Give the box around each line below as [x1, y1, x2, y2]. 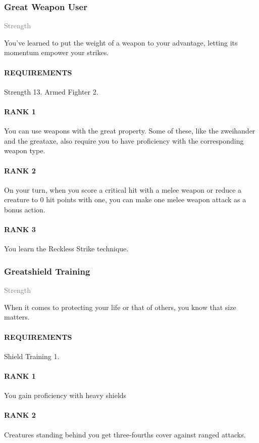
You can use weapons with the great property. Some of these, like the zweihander [4, 125, 255, 136]
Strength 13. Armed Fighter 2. [4, 86, 98, 97]
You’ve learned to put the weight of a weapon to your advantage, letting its [4, 37, 238, 48]
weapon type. [4, 145, 45, 156]
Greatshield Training [4, 264, 90, 277]
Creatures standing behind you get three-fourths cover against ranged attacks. [4, 429, 246, 439]
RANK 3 [4, 224, 36, 235]
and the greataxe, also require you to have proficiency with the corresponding [4, 135, 244, 146]
